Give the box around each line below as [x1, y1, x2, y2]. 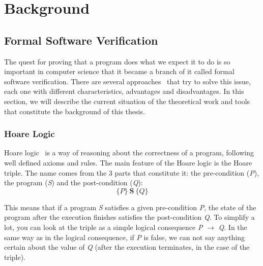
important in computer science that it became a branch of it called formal [4, 66, 235, 77]
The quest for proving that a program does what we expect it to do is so [4, 56, 230, 66]
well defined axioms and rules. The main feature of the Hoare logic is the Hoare [4, 157, 252, 168]
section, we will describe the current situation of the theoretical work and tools [4, 95, 250, 106]
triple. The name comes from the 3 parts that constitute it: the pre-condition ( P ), [4, 167, 259, 178]
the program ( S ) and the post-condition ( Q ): [4, 177, 143, 188]
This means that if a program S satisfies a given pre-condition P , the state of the [4, 202, 256, 212]
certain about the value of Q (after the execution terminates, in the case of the [4, 242, 250, 252]
